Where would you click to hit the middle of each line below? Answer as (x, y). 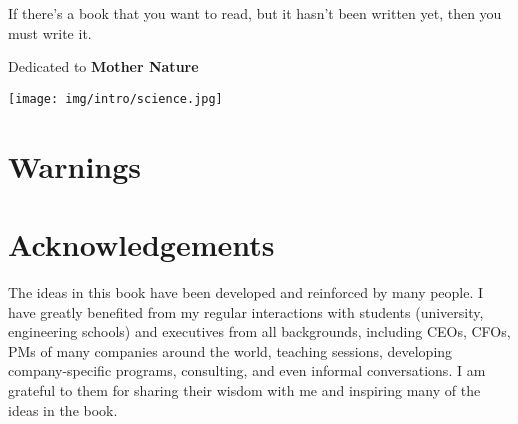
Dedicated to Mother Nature (103, 66)
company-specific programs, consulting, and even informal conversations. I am (247, 370)
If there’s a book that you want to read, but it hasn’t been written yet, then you (255, 13)
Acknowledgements (141, 244)
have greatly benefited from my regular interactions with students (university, (246, 311)
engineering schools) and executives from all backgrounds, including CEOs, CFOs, (259, 331)
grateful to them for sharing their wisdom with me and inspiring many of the (244, 389)
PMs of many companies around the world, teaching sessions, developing (230, 350)
